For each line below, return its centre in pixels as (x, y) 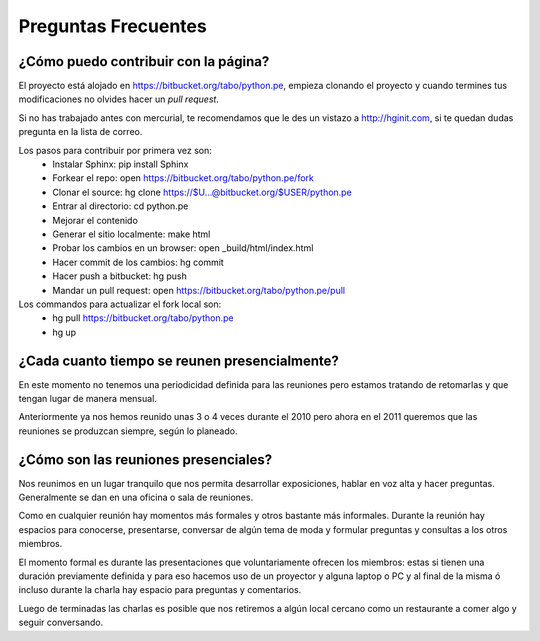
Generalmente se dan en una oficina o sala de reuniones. (136, 497)
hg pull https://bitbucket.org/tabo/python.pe (143, 318)
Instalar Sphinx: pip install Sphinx (120, 164)
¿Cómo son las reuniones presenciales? (145, 459)
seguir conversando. (61, 622)
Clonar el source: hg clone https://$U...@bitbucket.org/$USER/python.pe (202, 192)
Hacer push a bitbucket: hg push (119, 276)
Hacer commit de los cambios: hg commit (138, 262)
